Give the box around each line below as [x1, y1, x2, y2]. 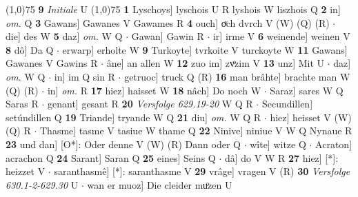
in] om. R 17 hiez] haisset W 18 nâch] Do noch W [47, 83, 261, 97]
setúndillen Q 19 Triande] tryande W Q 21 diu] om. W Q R [6, 110, 261, 124]
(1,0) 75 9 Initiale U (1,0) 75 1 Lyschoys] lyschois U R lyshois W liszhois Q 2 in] [6, 2, 341, 16]
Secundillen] [261, 96, 313, 111]
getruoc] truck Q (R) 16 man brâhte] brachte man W [124, 69, 350, 83]
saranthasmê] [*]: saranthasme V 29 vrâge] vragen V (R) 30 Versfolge [54, 164, 350, 178]
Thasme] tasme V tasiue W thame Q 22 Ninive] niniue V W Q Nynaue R [39, 123, 352, 138]
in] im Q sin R [54, 69, 115, 83]
